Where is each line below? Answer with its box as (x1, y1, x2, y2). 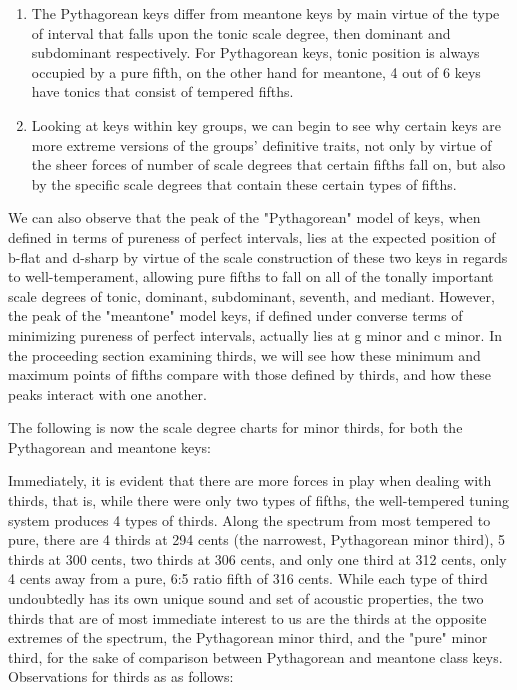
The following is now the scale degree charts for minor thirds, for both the (8, 417, 463, 438)
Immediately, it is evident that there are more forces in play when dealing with (8, 470, 492, 491)
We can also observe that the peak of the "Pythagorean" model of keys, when (8, 207, 481, 228)
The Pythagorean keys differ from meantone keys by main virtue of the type (31, 3, 500, 23)
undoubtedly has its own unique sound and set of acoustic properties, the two (8, 588, 484, 609)
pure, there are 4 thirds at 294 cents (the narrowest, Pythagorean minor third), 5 (8, 529, 506, 550)
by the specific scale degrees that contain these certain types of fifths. (31, 173, 457, 194)
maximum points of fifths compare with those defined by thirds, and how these (8, 364, 492, 385)
